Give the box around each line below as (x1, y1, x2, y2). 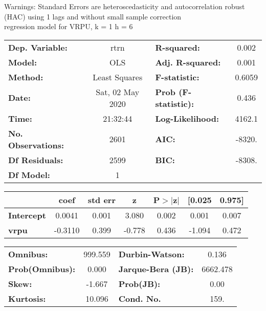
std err (87, 193, 116, 206)
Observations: (8, 139, 64, 151)
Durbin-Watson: (118, 248, 185, 260)
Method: (8, 71, 43, 83)
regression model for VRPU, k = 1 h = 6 (4, 21, 133, 32)
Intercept (8, 209, 46, 221)
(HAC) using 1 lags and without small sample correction (4, 11, 182, 21)
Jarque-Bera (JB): (118, 262, 194, 275)
